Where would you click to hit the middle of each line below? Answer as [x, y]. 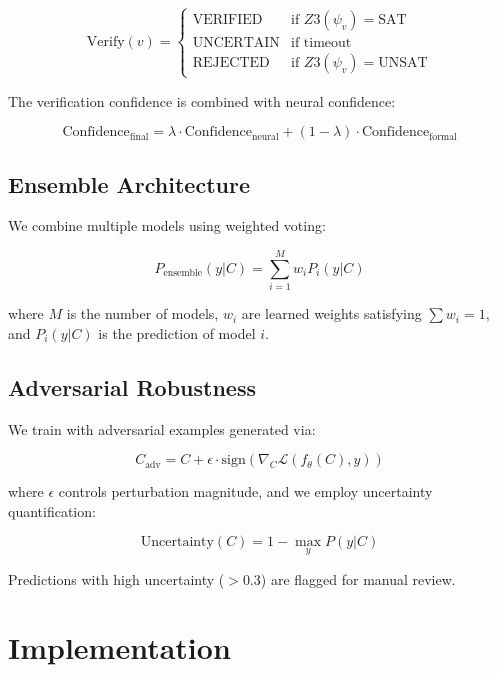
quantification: [52, 510]
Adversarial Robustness [132, 386]
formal [443, 136]
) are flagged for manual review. [358, 578]
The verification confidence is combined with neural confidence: [202, 100]
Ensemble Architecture [129, 183]
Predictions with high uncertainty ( [116, 578]
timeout [327, 43]
